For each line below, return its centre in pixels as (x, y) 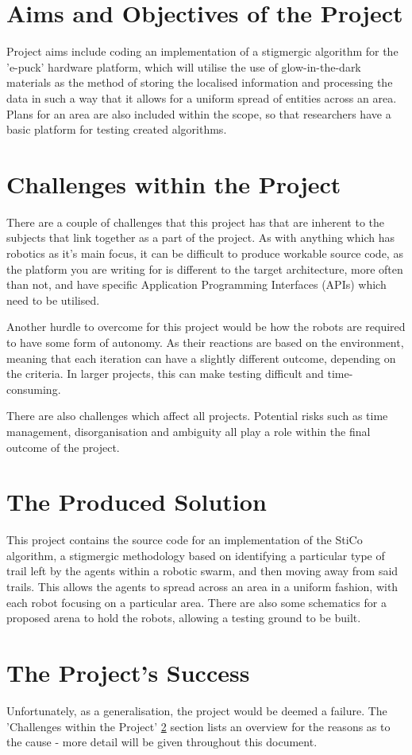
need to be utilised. (53, 300)
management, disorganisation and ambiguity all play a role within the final (189, 431)
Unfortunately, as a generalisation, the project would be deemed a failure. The (197, 710)
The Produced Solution (137, 502)
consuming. (34, 389)
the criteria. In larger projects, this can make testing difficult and (165, 374)
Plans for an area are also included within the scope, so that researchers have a (199, 113)
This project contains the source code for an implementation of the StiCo (185, 540)
